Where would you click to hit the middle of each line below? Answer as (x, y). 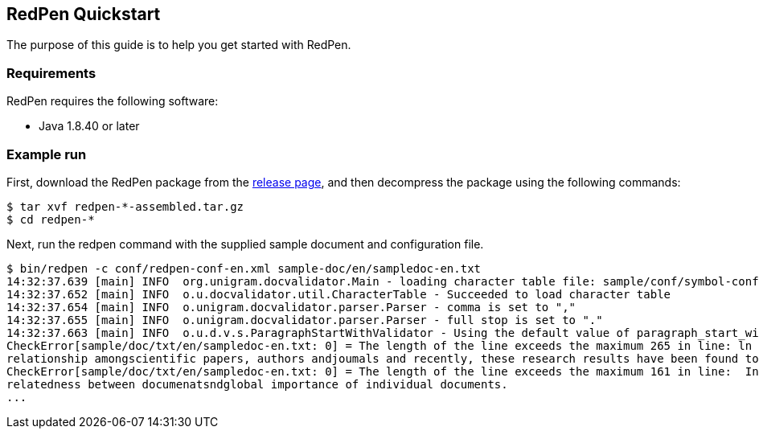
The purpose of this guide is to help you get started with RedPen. (179, 45)
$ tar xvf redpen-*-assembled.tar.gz (125, 206)
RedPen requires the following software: (113, 101)
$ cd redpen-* (51, 219)
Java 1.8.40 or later (89, 126)
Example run (47, 154)
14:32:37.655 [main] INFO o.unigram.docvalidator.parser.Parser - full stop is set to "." (305, 320)
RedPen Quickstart (84, 14)
